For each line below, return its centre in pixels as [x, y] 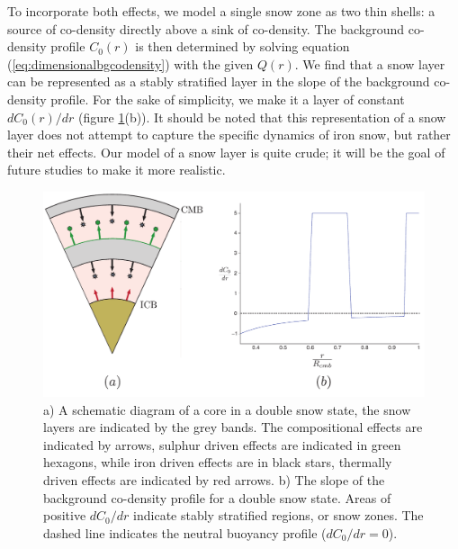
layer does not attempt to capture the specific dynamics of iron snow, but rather [229, 135]
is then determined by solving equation [242, 46]
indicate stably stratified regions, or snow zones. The [278, 515]
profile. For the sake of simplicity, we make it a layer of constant [228, 99]
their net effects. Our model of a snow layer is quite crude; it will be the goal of [226, 152]
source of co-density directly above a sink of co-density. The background [206, 28]
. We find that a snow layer [370, 63]
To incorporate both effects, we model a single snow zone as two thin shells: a [221, 11]
